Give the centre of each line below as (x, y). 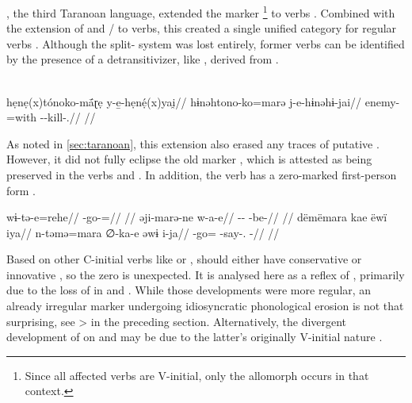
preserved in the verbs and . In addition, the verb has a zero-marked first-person (202, 174)
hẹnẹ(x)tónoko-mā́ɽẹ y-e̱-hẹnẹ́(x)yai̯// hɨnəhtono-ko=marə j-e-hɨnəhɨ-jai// (184, 101)
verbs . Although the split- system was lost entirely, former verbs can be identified (206, 43)
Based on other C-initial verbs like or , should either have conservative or (184, 259)
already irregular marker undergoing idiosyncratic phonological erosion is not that (205, 306)
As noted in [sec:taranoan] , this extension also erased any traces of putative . (193, 143)
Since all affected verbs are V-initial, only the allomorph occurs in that (197, 375)
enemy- (382, 101)
